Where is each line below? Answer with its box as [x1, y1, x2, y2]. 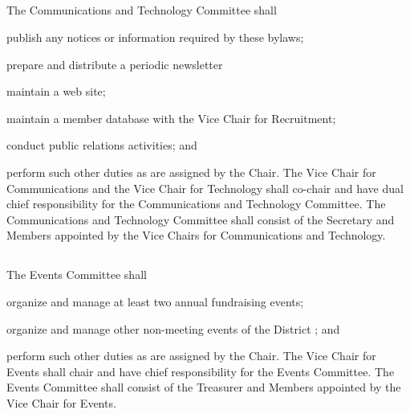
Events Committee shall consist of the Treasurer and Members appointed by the [6, 379, 401, 396]
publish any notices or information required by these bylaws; [6, 28, 304, 45]
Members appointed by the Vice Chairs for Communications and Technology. [6, 227, 386, 244]
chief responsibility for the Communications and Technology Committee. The [6, 195, 386, 212]
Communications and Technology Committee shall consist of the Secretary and [6, 211, 395, 227]
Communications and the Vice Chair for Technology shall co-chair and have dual [6, 179, 404, 196]
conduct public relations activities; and [6, 137, 197, 154]
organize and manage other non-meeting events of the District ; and [6, 320, 340, 337]
